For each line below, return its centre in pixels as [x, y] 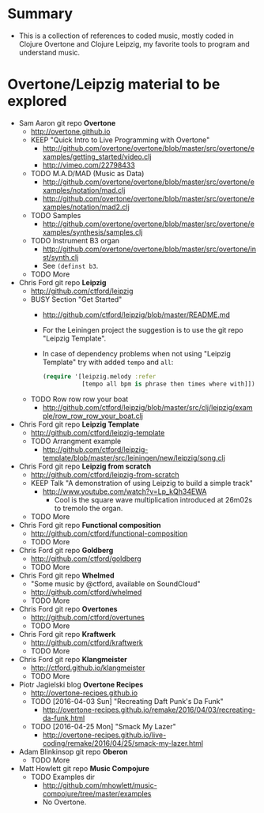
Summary [40, 14]
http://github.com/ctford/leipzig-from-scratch [105, 474]
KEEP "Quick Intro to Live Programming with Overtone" [120, 140]
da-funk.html [64, 718]
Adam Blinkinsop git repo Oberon [73, 751]
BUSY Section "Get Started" [76, 299]
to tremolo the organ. [89, 508]
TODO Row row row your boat [79, 399]
